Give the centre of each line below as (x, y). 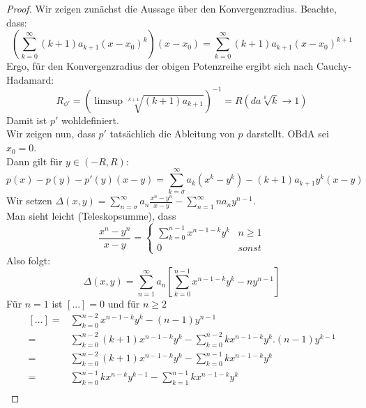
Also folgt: (29, 260)
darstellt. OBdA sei (288, 134)
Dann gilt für (35, 161)
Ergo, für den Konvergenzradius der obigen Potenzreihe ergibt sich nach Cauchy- (179, 66)
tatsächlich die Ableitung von (172, 134)
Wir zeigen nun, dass (51, 134)
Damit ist (27, 120)
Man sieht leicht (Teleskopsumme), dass (91, 216)
